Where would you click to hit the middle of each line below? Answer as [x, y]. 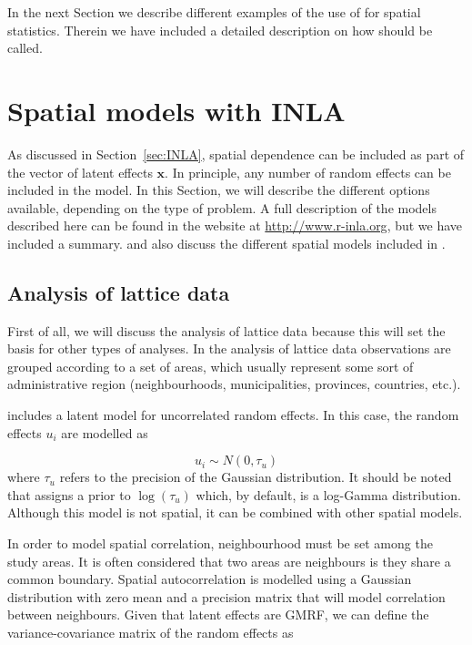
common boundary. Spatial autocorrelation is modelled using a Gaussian [210, 579]
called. [25, 48]
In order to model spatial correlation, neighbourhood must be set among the [220, 543]
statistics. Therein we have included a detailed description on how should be [220, 30]
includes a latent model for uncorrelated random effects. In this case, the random [233, 415]
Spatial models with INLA [176, 110]
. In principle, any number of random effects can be [308, 172]
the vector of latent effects [80, 172]
